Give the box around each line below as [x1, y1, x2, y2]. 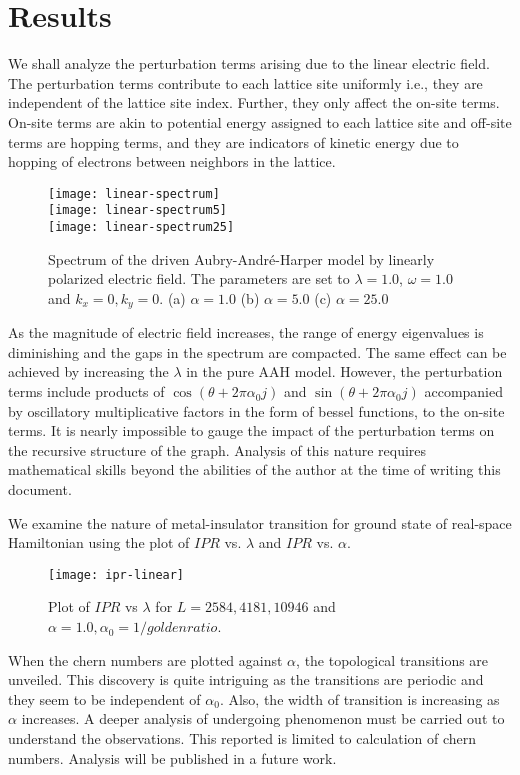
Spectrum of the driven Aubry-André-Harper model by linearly [48, 248, 435, 269]
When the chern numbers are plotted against [8, 649, 283, 670]
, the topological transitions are [296, 649, 489, 670]
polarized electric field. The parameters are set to [48, 268, 350, 289]
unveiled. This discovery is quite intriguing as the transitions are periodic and [8, 669, 484, 690]
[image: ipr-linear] [48, 567, 185, 582]
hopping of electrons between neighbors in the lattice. [8, 151, 336, 172]
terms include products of [8, 381, 165, 402]
